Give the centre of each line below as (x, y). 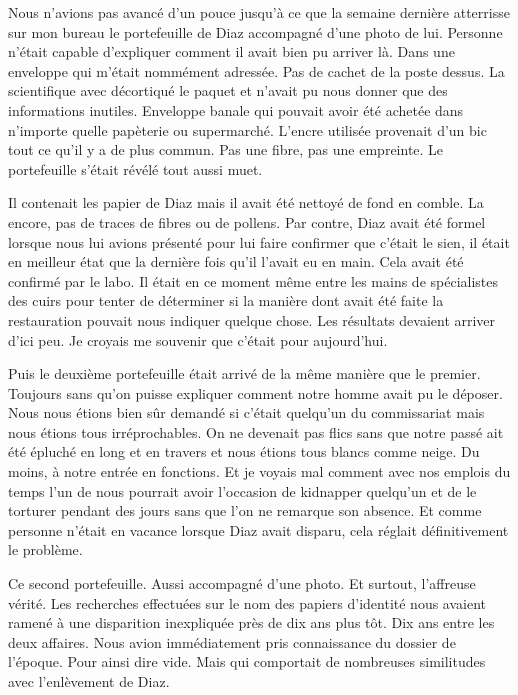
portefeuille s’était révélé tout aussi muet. (135, 168)
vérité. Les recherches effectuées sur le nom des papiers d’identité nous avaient (247, 602)
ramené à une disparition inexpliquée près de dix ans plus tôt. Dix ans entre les (251, 622)
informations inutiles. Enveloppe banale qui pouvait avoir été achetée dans (236, 109)
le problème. (45, 549)
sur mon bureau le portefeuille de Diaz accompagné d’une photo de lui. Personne (255, 31)
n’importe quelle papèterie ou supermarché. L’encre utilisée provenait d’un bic (247, 129)
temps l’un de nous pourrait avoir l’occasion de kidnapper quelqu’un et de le (242, 490)
